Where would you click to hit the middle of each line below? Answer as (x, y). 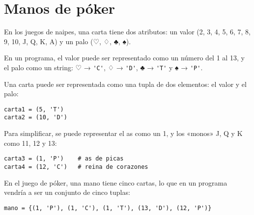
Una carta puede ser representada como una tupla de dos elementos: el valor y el (125, 84)
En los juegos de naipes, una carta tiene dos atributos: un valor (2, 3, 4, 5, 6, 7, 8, (127, 32)
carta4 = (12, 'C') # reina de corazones (76, 167)
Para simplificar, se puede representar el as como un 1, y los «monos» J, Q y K (123, 133)
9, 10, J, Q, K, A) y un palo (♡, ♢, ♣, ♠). (68, 41)
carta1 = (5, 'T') (34, 109)
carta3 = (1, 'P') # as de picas (64, 159)
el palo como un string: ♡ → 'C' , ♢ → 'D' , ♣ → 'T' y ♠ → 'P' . (103, 67)
